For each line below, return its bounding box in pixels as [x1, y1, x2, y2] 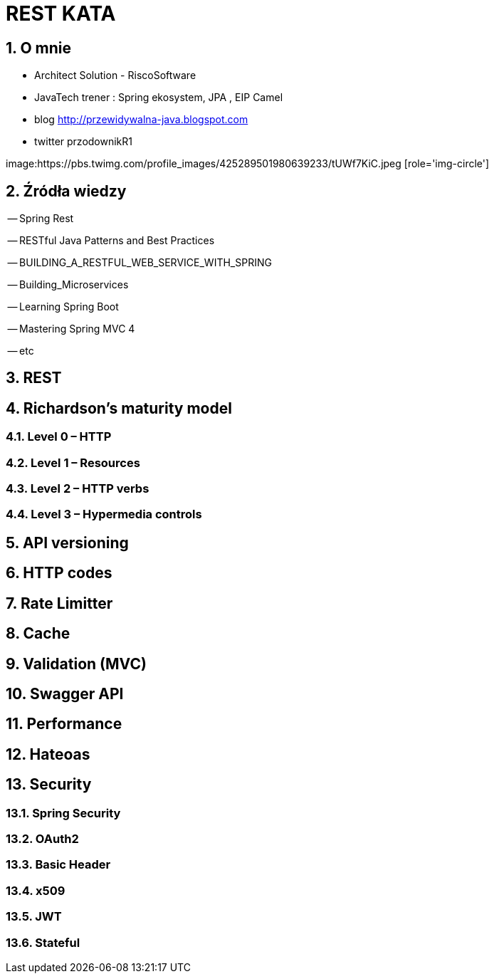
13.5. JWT [6, 909, 62, 924]
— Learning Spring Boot [7, 300, 119, 313]
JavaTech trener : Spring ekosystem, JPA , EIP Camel [34, 91, 283, 104]
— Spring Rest [7, 212, 74, 225]
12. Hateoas [6, 745, 90, 763]
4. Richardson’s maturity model [6, 399, 232, 417]
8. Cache [6, 624, 70, 643]
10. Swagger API [6, 684, 124, 703]
